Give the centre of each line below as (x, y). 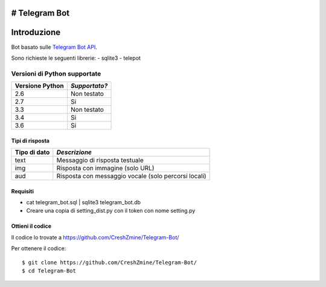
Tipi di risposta (30, 140)
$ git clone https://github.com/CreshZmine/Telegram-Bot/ (110, 262)
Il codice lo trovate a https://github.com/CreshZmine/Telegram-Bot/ (95, 237)
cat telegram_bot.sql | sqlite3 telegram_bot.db (84, 202)
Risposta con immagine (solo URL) (105, 168)
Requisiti (23, 191)
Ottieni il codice (31, 226)
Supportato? (89, 86)
